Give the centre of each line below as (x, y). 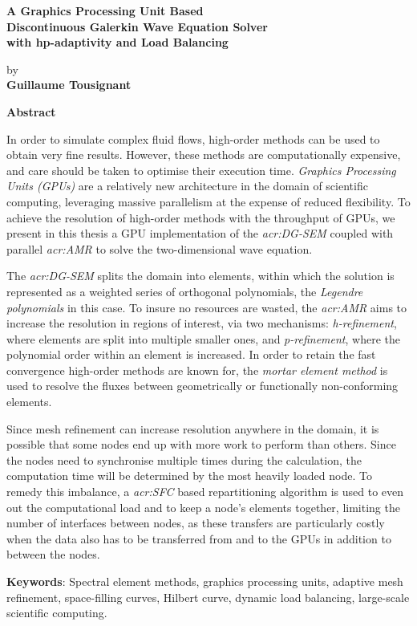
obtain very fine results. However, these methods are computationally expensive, (204, 154)
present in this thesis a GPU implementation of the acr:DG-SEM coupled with (200, 233)
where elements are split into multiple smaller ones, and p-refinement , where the (203, 338)
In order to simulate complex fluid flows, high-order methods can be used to (193, 138)
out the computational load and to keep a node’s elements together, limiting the (203, 507)
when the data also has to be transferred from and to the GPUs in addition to (199, 538)
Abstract (31, 111)
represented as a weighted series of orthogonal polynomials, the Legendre (185, 291)
